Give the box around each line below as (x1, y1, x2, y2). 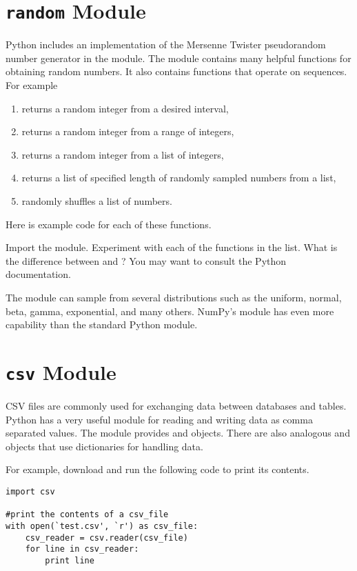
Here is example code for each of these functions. (6, 217, 212, 231)
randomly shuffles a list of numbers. (21, 194, 172, 208)
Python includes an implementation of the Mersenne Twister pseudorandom (6, 37, 326, 52)
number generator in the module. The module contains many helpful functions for (6, 50, 351, 65)
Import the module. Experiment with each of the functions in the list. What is (6, 240, 338, 254)
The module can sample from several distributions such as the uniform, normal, (6, 290, 342, 304)
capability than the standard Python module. (6, 317, 198, 332)
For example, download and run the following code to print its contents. (6, 462, 309, 477)
